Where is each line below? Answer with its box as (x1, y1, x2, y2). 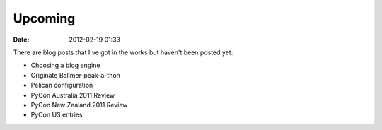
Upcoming (13, 11, 76, 26)
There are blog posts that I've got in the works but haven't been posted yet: (13, 48, 233, 57)
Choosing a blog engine (30, 61, 100, 70)
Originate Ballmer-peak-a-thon (30, 71, 120, 79)
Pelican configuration (30, 81, 93, 90)
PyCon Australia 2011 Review (30, 90, 115, 99)
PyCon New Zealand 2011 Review (30, 100, 128, 109)
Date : (13, 35, 30, 44)
